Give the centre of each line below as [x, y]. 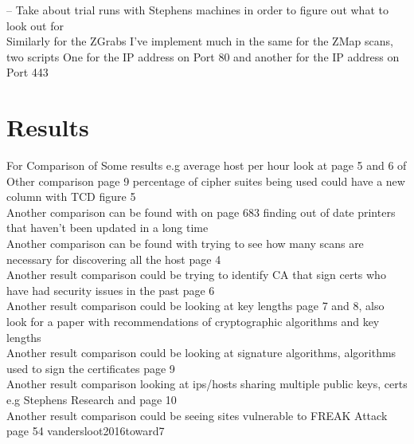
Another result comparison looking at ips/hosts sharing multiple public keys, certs [207, 384]
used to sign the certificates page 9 [91, 368]
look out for [35, 25]
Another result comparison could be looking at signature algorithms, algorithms [201, 353]
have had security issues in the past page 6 [111, 290]
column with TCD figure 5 [71, 196]
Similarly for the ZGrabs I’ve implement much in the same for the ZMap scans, [200, 41]
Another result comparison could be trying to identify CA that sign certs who [196, 275]
